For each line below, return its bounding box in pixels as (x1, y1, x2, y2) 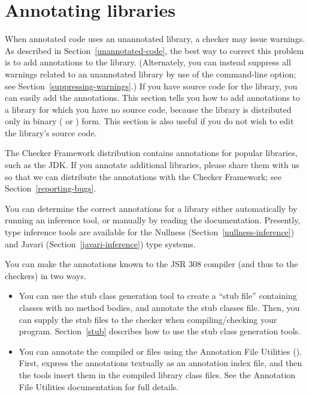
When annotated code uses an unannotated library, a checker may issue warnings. (5, 32, 305, 45)
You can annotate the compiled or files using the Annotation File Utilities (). (19, 345, 302, 357)
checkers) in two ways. (5, 269, 86, 282)
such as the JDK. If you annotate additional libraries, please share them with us (5, 158, 299, 171)
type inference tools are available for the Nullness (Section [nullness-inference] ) (5, 226, 295, 238)
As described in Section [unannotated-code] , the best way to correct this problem (5, 44, 304, 56)
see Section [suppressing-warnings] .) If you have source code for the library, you (5, 79, 298, 92)
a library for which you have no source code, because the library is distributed (5, 103, 292, 115)
